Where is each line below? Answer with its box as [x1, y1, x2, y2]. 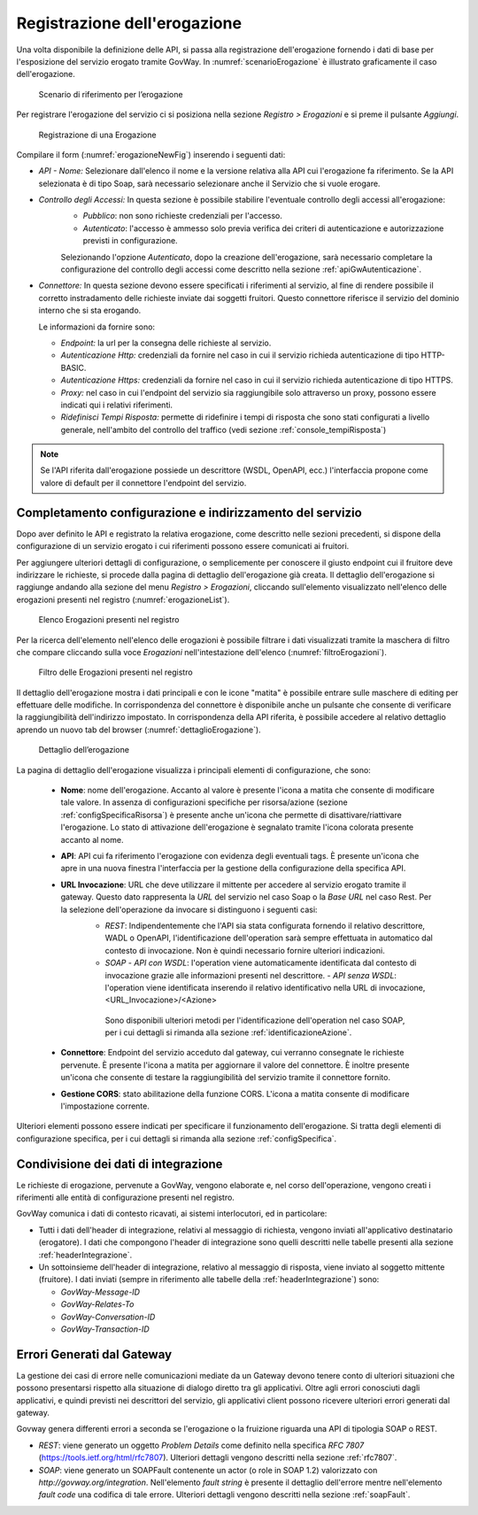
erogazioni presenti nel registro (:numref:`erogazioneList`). [16, 594, 230, 605]
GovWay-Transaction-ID [60, 1324, 150, 1334]
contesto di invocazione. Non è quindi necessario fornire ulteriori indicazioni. [104, 945, 385, 955]
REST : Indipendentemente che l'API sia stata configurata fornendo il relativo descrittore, [104, 920, 425, 931]
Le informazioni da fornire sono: [38, 321, 155, 332]
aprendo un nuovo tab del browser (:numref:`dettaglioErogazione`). [16, 724, 261, 735]
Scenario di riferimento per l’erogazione [38, 89, 183, 99]
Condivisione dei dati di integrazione [16, 1156, 223, 1171]
